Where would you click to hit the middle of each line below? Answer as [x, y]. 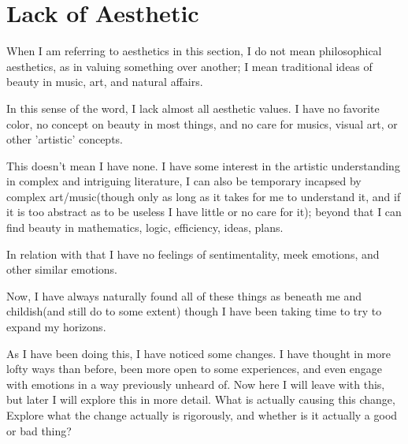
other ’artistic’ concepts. [65, 139]
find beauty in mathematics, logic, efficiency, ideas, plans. [145, 228]
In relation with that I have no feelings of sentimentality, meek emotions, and [193, 254]
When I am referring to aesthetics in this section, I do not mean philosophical [194, 51]
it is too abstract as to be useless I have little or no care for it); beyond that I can [204, 212]
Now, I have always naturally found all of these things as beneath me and [184, 295]
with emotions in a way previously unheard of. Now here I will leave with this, [196, 384]
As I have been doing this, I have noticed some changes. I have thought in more [198, 353]
